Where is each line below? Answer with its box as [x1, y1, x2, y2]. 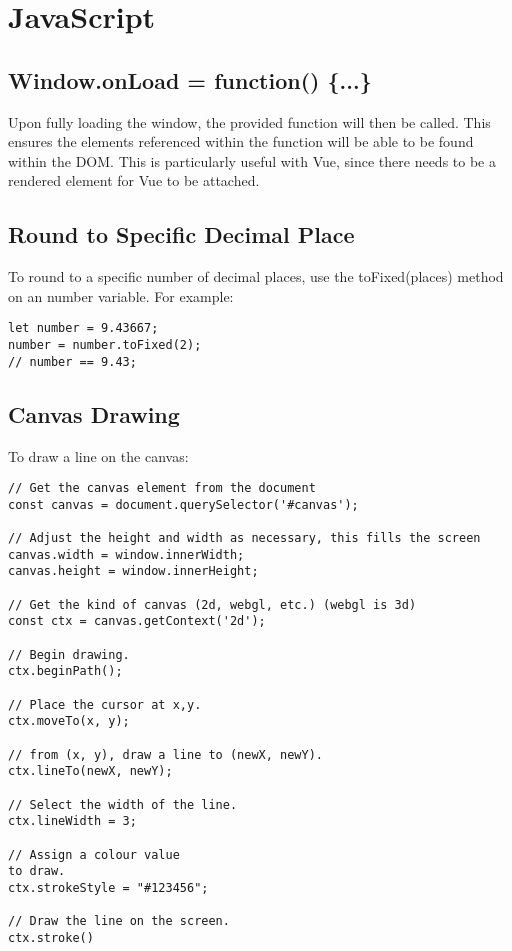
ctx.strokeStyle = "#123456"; [8, 880, 209, 895]
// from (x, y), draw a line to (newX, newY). [8, 747, 323, 762]
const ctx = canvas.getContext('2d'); [8, 614, 266, 629]
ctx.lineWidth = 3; [8, 814, 137, 829]
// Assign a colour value [8, 847, 180, 862]
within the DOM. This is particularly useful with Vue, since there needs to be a [8, 150, 496, 171]
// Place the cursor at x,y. [8, 697, 202, 712]
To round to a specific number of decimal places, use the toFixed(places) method [8, 266, 504, 287]
